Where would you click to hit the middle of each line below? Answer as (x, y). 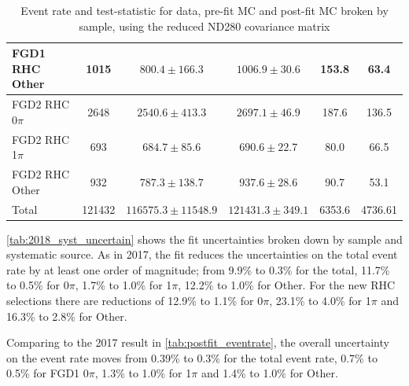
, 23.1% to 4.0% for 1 (320, 300)
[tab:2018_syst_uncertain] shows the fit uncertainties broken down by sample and (204, 239)
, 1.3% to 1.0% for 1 (143, 373)
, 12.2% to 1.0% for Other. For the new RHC (287, 285)
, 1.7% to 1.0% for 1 (123, 285)
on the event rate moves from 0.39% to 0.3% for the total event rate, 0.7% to (192, 357)
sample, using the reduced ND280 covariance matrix (204, 26)
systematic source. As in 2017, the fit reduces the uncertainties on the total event (202, 254)
